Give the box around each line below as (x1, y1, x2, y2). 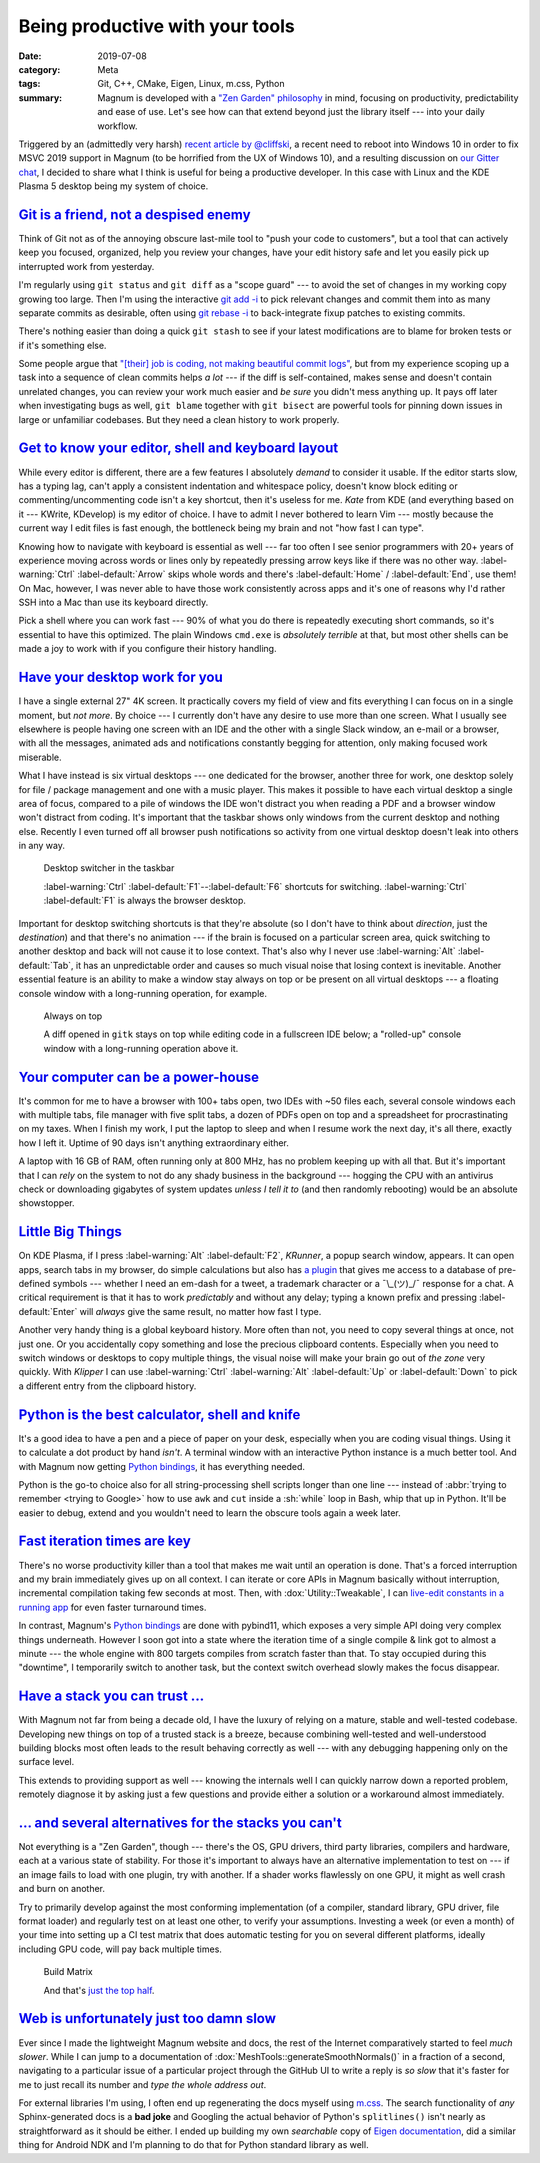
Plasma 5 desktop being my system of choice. (18, 180, 209, 192)
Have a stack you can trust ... (18, 1688, 205, 1705)
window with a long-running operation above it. (43, 1042, 239, 1054)
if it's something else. (18, 339, 107, 351)
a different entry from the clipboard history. (18, 1380, 197, 1392)
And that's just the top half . (43, 1984, 155, 1996)
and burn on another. (18, 1883, 105, 1895)
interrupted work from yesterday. (18, 260, 155, 272)
